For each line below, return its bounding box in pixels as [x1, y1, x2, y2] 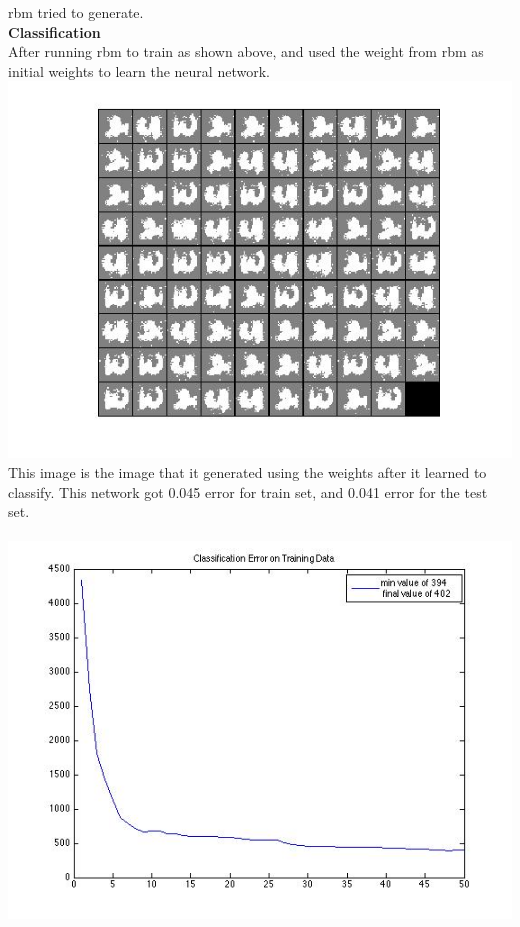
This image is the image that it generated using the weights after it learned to [8, 462, 487, 483]
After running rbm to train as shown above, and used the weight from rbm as [8, 41, 484, 62]
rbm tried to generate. [8, 2, 144, 22]
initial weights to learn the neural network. [8, 60, 270, 81]
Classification [8, 21, 101, 42]
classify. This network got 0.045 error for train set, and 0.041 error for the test [8, 481, 488, 502]
